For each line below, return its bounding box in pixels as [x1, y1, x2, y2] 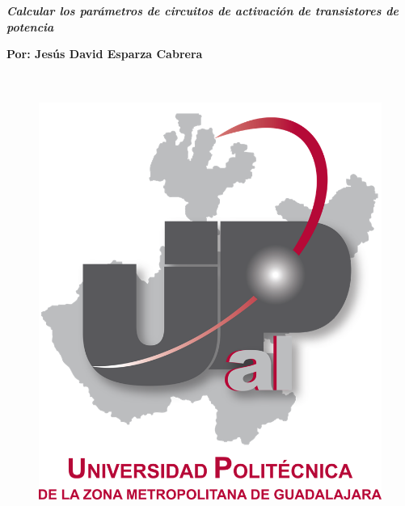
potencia [6, 18, 54, 35]
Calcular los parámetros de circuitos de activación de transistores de [6, 2, 399, 19]
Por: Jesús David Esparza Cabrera [6, 45, 203, 62]
